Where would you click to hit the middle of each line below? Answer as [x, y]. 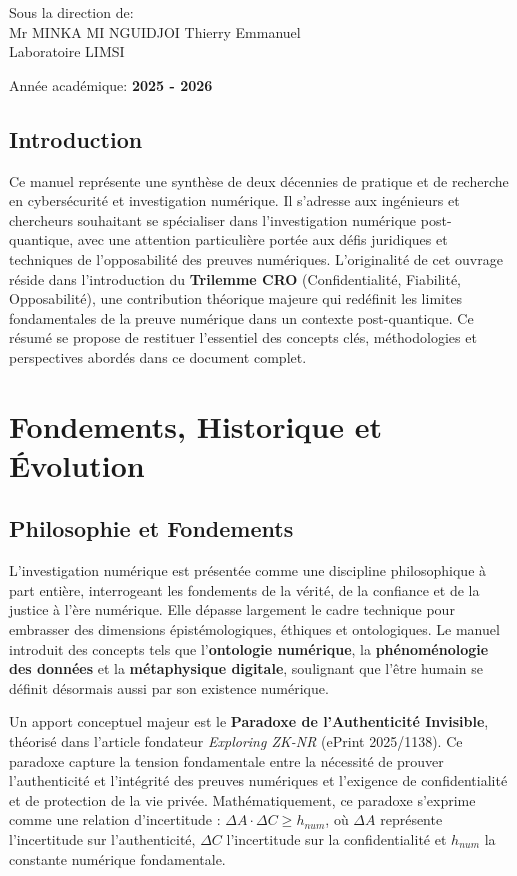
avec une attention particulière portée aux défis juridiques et [262, 239]
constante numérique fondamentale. [117, 858]
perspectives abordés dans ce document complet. [158, 356]
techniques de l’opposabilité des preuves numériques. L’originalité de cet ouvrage [256, 258]
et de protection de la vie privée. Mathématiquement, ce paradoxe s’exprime [242, 799]
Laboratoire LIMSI [67, 51]
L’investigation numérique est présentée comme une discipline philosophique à [248, 570]
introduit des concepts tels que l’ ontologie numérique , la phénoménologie [249, 648]
